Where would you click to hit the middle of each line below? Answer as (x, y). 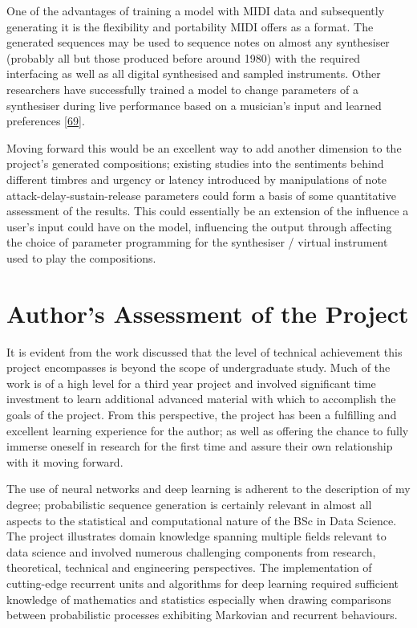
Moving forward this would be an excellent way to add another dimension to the (204, 147)
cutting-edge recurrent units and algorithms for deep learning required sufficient (203, 583)
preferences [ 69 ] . (46, 121)
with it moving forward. (65, 461)
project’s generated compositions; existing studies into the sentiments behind (195, 163)
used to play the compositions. (81, 257)
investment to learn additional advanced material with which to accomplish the (201, 399)
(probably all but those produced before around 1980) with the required (183, 57)
